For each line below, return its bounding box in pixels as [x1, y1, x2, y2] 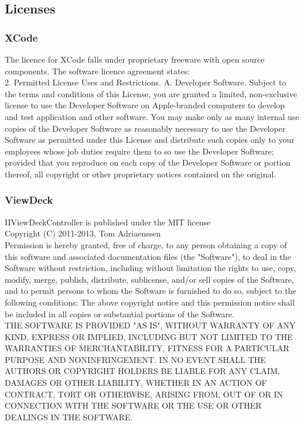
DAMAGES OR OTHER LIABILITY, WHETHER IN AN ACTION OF [5, 376, 267, 389]
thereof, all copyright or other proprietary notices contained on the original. [5, 167, 276, 180]
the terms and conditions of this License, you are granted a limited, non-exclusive [5, 87, 297, 100]
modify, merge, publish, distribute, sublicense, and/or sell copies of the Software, [5, 273, 294, 285]
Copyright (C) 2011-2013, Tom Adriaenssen [5, 227, 161, 239]
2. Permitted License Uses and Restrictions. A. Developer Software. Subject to [5, 76, 286, 88]
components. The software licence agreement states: [5, 64, 190, 77]
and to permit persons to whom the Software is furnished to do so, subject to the [5, 285, 296, 297]
